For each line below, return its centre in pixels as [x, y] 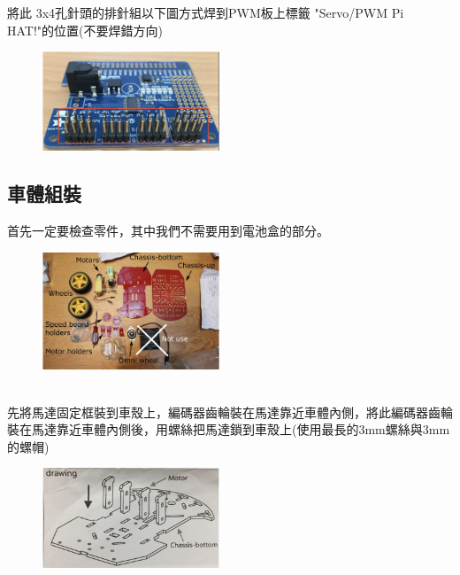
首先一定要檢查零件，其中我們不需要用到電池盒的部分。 [168, 230]
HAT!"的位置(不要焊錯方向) [85, 30]
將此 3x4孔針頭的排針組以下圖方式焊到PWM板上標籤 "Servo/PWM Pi [206, 12]
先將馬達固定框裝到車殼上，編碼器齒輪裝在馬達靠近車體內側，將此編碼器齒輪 [230, 412]
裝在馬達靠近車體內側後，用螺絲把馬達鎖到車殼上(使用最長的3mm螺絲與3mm [229, 429]
